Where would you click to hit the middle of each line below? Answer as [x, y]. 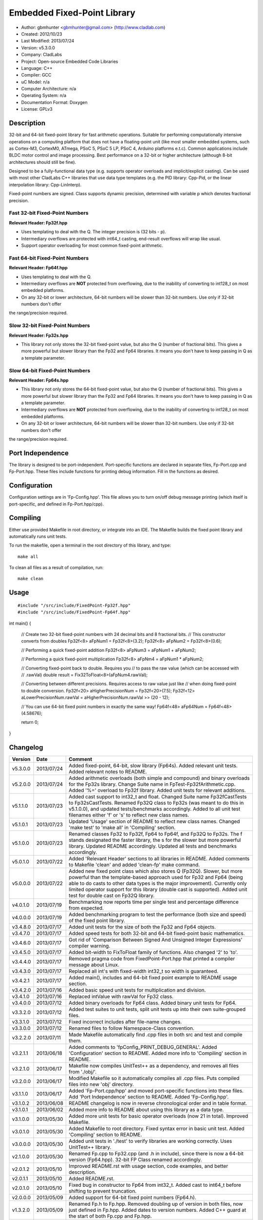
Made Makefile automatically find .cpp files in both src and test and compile [156, 1035]
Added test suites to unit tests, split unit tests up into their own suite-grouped [157, 1009]
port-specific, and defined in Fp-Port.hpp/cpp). [56, 504]
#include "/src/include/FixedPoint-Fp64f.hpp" [74, 612]
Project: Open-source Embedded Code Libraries [70, 61]
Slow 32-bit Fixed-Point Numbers [49, 325]
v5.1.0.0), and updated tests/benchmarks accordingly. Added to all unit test [155, 809]
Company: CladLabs [42, 55]
